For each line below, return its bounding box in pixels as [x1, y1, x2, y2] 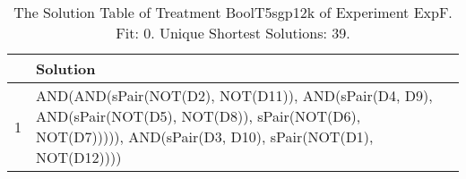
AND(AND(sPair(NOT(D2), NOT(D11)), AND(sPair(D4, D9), [36, 85, 433, 106]
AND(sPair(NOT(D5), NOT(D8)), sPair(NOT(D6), [36, 106, 361, 126]
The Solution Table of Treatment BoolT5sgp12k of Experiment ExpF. [13, 2, 453, 22]
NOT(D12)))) [36, 147, 122, 167]
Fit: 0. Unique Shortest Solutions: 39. [116, 22, 350, 43]
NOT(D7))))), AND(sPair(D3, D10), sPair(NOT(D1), [36, 126, 374, 147]
